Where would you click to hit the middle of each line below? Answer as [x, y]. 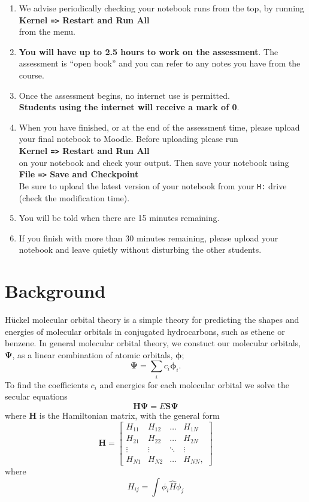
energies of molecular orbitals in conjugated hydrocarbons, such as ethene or [145, 331]
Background [55, 291]
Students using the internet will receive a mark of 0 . [129, 107]
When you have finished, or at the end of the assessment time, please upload [159, 127]
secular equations [36, 396]
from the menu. [47, 31]
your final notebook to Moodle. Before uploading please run [128, 139]
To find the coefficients [46, 384]
